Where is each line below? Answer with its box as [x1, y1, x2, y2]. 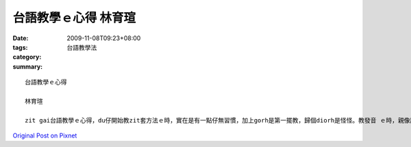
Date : [12, 34, 29, 42]
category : [12, 53, 42, 61]
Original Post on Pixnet [12, 131, 77, 140]
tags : [12, 43, 28, 51]
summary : [12, 62, 43, 71]
